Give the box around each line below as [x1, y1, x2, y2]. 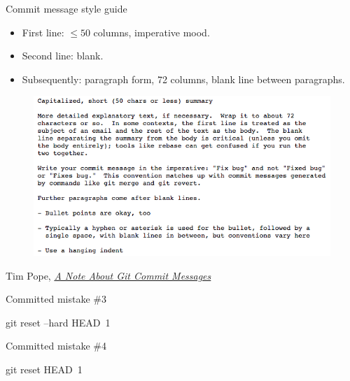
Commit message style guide [6, 1, 127, 15]
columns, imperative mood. [93, 24, 210, 39]
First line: [22, 24, 64, 39]
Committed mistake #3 [6, 292, 106, 306]
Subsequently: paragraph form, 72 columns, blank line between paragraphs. [22, 71, 345, 86]
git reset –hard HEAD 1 [6, 315, 111, 329]
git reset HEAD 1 [6, 362, 83, 377]
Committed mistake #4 [6, 338, 106, 353]
